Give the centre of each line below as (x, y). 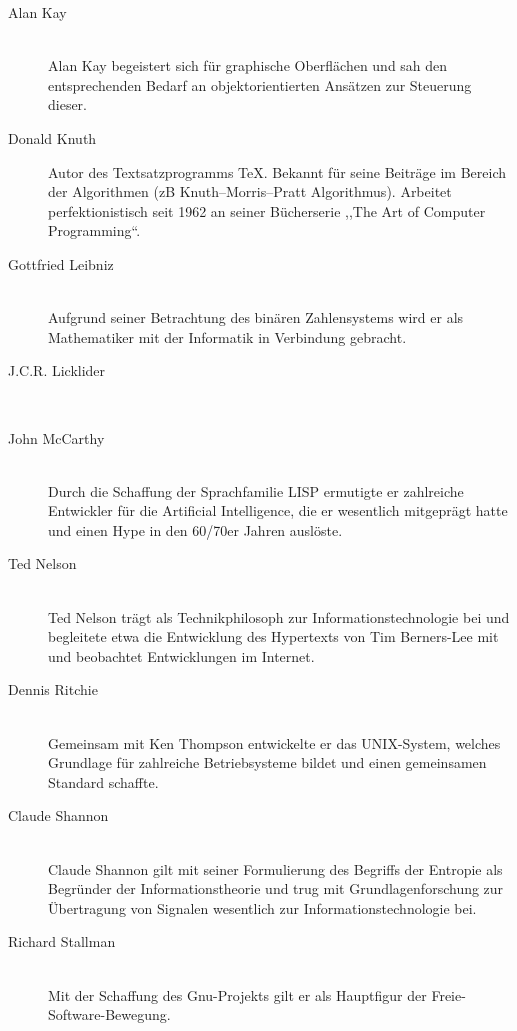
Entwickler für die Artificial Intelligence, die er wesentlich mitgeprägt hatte (278, 510)
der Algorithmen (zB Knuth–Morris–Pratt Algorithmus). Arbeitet (250, 191)
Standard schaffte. (103, 781)
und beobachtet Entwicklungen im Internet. (181, 655)
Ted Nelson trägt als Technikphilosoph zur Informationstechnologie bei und (279, 616)
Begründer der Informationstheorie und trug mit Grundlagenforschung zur (276, 888)
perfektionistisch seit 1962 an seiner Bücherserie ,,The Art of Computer (267, 210)
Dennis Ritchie (53, 689)
